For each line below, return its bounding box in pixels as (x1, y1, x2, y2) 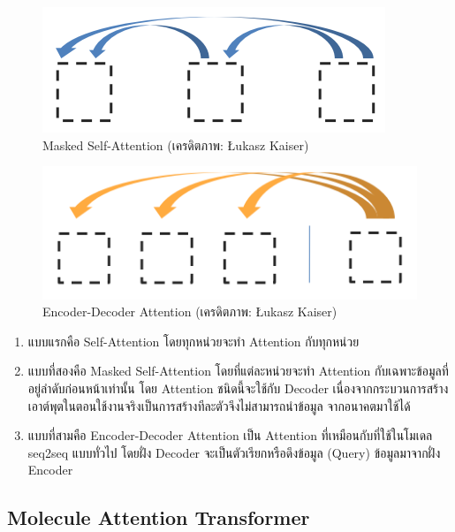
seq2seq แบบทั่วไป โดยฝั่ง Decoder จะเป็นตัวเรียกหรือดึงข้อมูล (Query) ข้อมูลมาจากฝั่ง (27, 443, 441, 461)
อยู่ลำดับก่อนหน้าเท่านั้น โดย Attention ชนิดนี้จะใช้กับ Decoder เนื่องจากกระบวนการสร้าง (27, 378, 449, 397)
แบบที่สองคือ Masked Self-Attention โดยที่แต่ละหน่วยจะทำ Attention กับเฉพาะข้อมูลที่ (27, 361, 449, 380)
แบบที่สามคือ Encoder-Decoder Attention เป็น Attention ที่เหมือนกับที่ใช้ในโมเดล (27, 426, 433, 445)
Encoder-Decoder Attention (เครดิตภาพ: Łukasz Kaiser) (42, 302, 337, 321)
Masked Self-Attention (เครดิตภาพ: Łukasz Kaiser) (42, 135, 309, 154)
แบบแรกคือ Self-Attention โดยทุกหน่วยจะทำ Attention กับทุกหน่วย (27, 331, 360, 350)
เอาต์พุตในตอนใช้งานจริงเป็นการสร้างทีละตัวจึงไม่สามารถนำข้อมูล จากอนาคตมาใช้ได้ (27, 396, 411, 414)
